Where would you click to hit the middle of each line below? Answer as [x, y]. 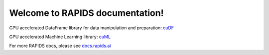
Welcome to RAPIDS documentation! [86, 13]
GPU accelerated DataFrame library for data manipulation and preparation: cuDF [92, 28]
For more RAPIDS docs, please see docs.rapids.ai [60, 46]
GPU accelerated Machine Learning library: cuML [60, 37]
